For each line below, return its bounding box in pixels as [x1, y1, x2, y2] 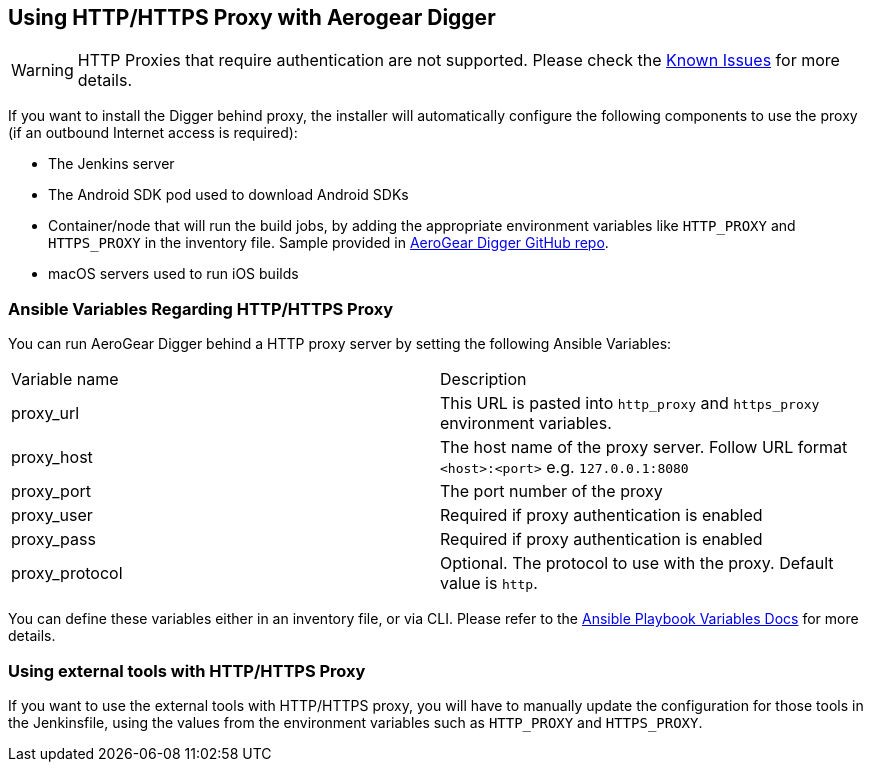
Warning [11, 60, 74, 81]
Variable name [11, 369, 119, 390]
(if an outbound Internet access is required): [8, 124, 298, 142]
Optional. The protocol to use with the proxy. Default [440, 553, 834, 574]
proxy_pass [11, 529, 96, 550]
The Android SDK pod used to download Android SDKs [48, 186, 409, 204]
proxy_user [11, 505, 93, 526]
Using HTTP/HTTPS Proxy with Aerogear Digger [8, 5, 496, 30]
